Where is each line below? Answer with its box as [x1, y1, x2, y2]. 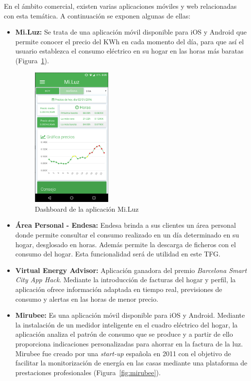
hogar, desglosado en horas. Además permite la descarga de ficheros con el [15, 239, 236, 249]
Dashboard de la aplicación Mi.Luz [34, 203, 139, 214]
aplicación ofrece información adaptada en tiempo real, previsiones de [15, 284, 222, 294]
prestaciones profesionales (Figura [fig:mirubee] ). [15, 367, 161, 377]
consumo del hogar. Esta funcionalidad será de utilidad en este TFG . [15, 249, 220, 259]
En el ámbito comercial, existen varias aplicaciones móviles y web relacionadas [4, 1, 237, 11]
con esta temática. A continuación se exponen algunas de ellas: [4, 10, 191, 20]
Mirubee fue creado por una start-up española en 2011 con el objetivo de [15, 348, 231, 358]
